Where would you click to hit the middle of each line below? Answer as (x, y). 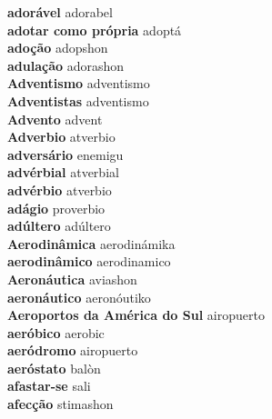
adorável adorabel (60, 12)
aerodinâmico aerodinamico (89, 261)
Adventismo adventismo (79, 83)
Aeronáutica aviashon (72, 279)
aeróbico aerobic (56, 332)
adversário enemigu (65, 154)
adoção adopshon (58, 48)
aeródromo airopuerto (73, 350)
